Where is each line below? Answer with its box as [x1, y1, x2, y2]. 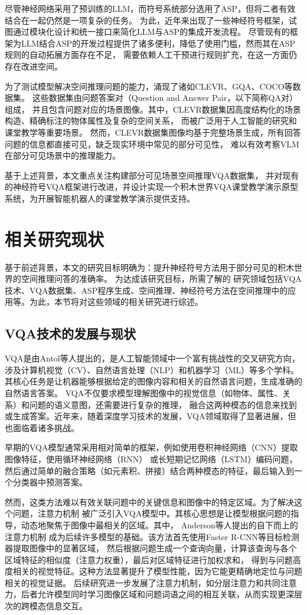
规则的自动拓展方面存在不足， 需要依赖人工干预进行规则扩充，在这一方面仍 [5, 48, 297, 61]
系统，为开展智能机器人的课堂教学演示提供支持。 [5, 192, 195, 204]
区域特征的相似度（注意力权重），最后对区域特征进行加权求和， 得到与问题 [5, 553, 293, 565]
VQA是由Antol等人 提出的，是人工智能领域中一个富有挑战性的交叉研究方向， [5, 352, 300, 364]
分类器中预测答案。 [12, 476, 87, 488]
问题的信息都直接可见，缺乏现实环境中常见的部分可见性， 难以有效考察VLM [5, 137, 299, 150]
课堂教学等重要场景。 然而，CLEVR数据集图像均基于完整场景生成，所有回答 [5, 126, 301, 138]
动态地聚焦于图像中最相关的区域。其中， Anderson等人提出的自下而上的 [21, 518, 298, 531]
